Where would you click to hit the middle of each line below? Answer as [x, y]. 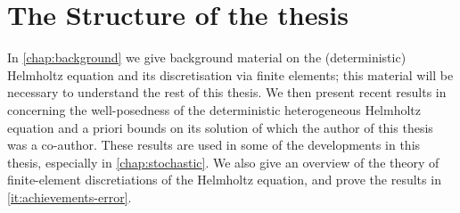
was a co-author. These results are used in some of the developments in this [214, 145]
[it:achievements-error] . [70, 197]
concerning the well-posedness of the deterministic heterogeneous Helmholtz [214, 109]
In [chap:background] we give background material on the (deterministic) [207, 57]
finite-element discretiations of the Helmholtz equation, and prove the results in [224, 180]
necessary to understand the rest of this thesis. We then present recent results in [227, 92]
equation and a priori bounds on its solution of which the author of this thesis [220, 127]
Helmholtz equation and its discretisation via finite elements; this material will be [230, 74]
